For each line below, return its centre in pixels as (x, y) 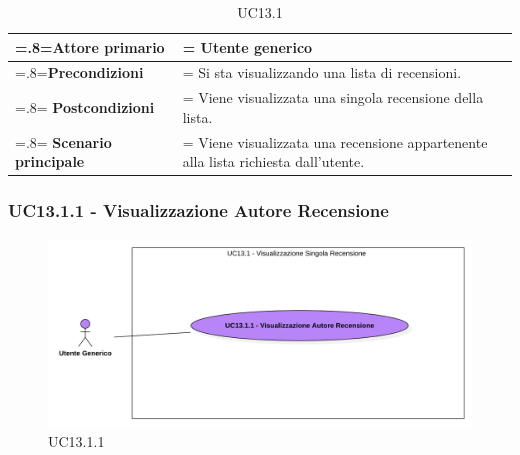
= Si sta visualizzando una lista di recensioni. (322, 72)
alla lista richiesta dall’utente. (273, 161)
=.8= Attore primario (90, 46)
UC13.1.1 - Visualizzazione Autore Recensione (198, 210)
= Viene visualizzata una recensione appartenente (335, 141)
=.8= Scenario (63, 141)
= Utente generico (247, 46)
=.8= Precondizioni (79, 72)
